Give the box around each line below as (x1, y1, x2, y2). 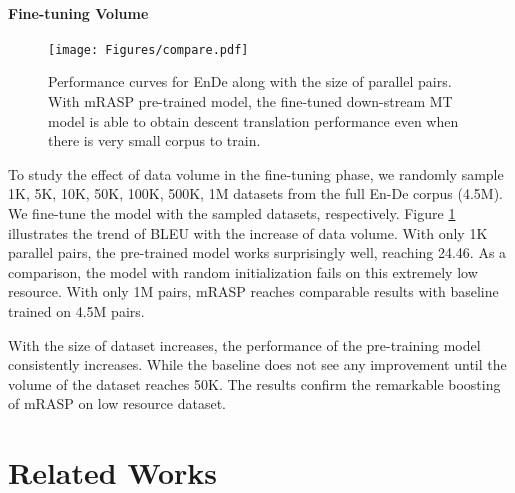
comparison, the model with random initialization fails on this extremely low (8, 261, 478, 282)
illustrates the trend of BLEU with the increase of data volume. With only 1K (8, 222, 488, 243)
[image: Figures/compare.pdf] (48, 42, 249, 57)
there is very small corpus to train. (48, 130, 261, 151)
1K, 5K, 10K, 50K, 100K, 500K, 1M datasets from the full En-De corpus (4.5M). (8, 183, 503, 204)
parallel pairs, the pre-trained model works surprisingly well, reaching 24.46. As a (8, 242, 507, 263)
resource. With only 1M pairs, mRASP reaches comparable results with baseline (8, 281, 499, 302)
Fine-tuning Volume (8, 2, 149, 23)
